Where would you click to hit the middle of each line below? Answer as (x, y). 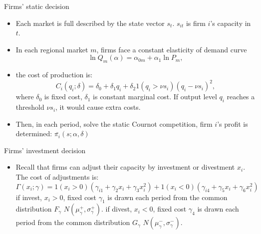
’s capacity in (231, 23)
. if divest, (117, 209)
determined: (34, 133)
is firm (196, 23)
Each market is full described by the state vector (90, 23)
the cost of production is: (54, 75)
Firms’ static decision (37, 6)
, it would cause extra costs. (98, 107)
